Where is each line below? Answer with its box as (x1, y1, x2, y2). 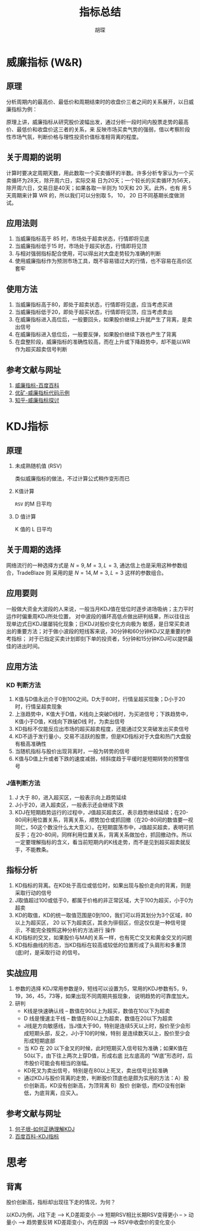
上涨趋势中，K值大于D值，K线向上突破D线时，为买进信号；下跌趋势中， (14, 711, 192, 718)
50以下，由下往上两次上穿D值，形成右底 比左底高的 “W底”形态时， (23, 1052, 187, 1059)
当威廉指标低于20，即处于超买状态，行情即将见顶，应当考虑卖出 (14, 308, 173, 316)
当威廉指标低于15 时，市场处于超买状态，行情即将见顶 (14, 243, 147, 250)
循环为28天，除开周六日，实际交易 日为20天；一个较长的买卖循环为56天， (11, 176, 194, 184)
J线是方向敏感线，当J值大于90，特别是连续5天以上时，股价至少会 (23, 1022, 186, 1030)
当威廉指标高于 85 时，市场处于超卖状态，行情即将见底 (14, 235, 150, 242)
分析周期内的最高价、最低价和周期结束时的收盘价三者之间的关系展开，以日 (6, 98, 189, 105)
